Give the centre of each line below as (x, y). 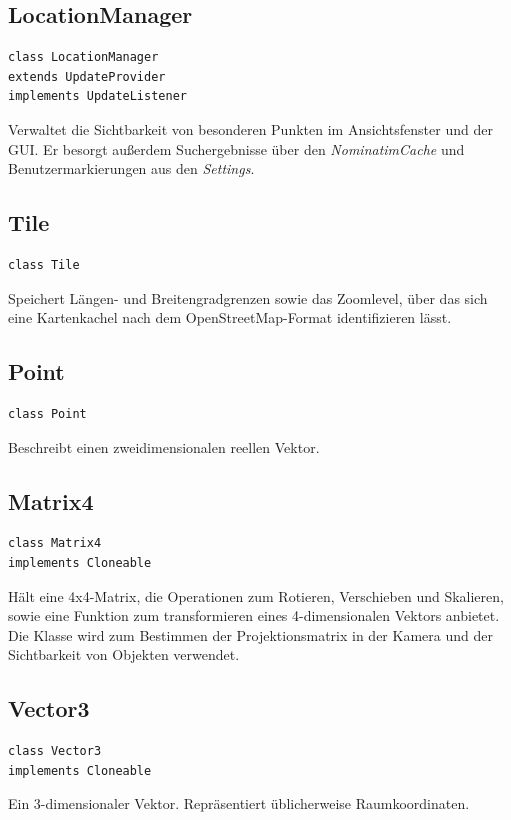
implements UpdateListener (97, 96)
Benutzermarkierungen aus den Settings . (131, 168)
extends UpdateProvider (87, 76)
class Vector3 (55, 751)
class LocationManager (83, 57)
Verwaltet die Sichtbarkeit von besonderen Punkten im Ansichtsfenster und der (250, 128)
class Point (47, 413)
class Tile (44, 264)
